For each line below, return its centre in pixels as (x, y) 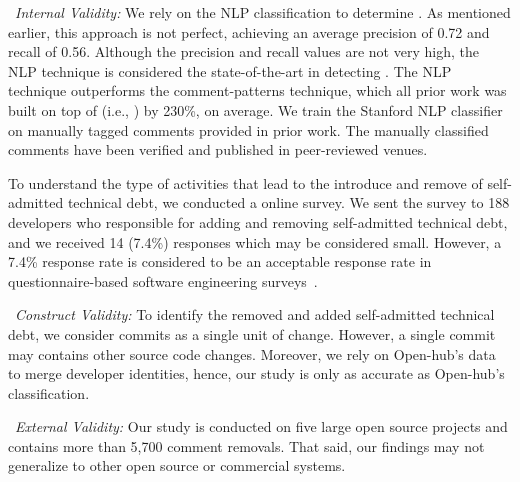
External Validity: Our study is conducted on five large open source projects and (261, 426)
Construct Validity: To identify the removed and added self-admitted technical (255, 314)
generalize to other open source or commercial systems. (177, 465)
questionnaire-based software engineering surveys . (163, 280)
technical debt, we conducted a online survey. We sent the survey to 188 (288, 202)
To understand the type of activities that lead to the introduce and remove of (245, 182)
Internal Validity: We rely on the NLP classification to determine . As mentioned (263, 12)
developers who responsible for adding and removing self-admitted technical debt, (258, 221)
